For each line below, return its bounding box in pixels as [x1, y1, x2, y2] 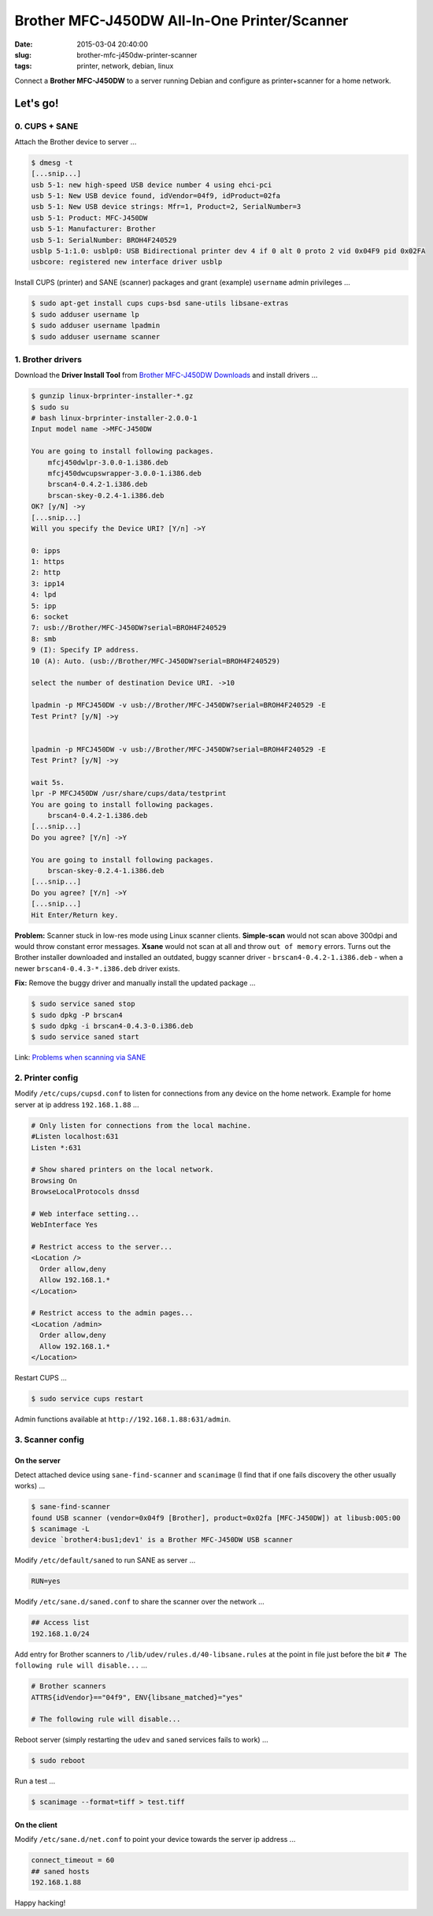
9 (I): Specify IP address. [31, 645, 139, 655]
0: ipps [31, 546, 61, 555]
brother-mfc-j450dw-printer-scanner [76, 50, 198, 59]
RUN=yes [31, 1577, 61, 1585]
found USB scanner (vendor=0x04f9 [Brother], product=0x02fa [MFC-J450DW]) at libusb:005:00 [31, 1513, 401, 1522]
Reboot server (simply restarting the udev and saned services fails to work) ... [14, 1735, 268, 1745]
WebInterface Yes [31, 1220, 98, 1230]
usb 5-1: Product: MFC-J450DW [31, 213, 148, 222]
